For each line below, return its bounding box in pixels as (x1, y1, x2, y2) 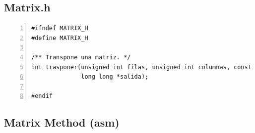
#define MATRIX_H (31, 34, 88, 42)
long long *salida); (81, 73, 149, 81)
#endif (31, 92, 53, 100)
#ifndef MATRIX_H (31, 25, 88, 32)
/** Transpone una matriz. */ (31, 53, 131, 61)
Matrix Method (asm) (4, 115, 120, 130)
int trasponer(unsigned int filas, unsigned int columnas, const (31, 63, 252, 71)
